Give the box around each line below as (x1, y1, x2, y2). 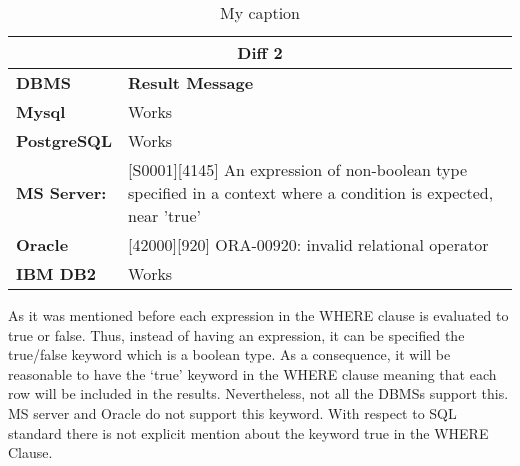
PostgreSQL (16, 129, 113, 152)
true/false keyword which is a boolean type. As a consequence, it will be (8, 344, 451, 365)
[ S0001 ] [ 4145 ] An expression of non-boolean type (128, 158, 468, 181)
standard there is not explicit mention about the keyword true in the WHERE (8, 422, 489, 443)
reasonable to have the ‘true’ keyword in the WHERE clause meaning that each (8, 363, 497, 384)
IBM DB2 (16, 262, 97, 285)
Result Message (128, 71, 254, 94)
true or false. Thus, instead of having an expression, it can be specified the (8, 324, 465, 345)
